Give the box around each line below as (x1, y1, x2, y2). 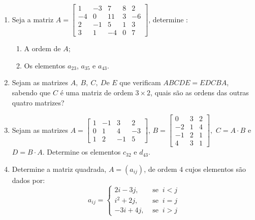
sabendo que (12, 87, 51, 97)
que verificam (119, 77, 161, 88)
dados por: (12, 174, 45, 185)
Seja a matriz (12, 14, 54, 24)
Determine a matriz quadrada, (12, 163, 107, 174)
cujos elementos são (185, 163, 246, 174)
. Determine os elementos (42, 146, 121, 157)
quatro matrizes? (12, 97, 65, 107)
